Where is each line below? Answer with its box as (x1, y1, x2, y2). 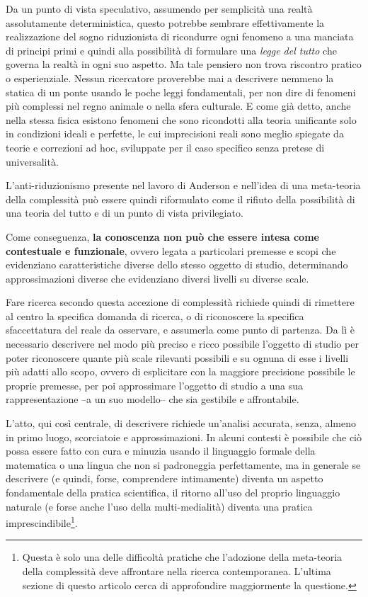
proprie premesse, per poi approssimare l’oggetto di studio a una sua (6, 377, 303, 392)
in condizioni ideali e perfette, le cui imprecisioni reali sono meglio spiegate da (6, 126, 344, 141)
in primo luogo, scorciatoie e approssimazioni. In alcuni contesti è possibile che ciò (6, 429, 362, 444)
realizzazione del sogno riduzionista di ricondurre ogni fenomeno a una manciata (6, 29, 354, 44)
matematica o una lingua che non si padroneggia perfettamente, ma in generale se (6, 457, 361, 472)
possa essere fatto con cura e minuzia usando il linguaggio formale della (6, 443, 316, 458)
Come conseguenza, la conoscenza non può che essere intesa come (6, 229, 319, 244)
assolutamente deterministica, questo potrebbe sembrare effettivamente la (6, 15, 325, 30)
